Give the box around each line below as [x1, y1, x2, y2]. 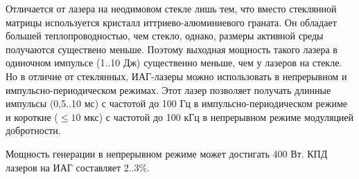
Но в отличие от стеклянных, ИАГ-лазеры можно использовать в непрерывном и [6, 68, 347, 83]
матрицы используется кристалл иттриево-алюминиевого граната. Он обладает [6, 15, 337, 29]
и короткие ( [6, 109, 58, 124]
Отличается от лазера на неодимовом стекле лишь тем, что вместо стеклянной [6, 1, 337, 15]
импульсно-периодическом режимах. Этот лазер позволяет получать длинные [6, 82, 331, 97]
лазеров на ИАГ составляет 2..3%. [6, 160, 150, 174]
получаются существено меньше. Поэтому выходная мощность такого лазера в [6, 41, 338, 56]
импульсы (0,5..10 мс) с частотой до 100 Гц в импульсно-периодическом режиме [6, 96, 347, 111]
